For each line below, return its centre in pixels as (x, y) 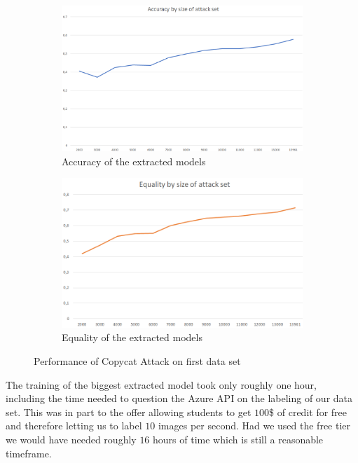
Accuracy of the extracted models (134, 161)
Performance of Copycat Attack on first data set (137, 361)
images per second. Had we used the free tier (254, 426)
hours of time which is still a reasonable (238, 440)
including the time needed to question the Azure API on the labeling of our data (179, 398)
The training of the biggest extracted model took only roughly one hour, (161, 384)
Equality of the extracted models (132, 337)
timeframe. (29, 453)
